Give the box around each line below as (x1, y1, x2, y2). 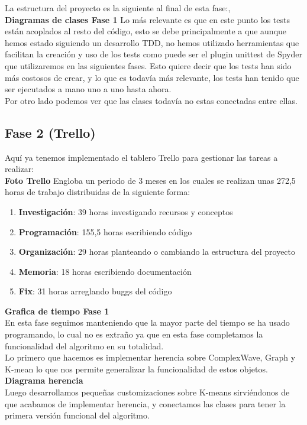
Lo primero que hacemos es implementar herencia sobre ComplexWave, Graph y (5, 351, 296, 364)
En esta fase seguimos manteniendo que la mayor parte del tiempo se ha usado (5, 316, 290, 329)
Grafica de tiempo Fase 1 (5, 304, 109, 317)
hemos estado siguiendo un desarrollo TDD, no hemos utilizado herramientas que (5, 36, 299, 48)
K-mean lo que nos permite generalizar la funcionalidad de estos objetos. (5, 362, 268, 375)
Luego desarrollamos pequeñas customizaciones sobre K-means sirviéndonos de (5, 386, 290, 398)
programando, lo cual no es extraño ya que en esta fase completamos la (5, 328, 263, 340)
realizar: (5, 163, 34, 175)
